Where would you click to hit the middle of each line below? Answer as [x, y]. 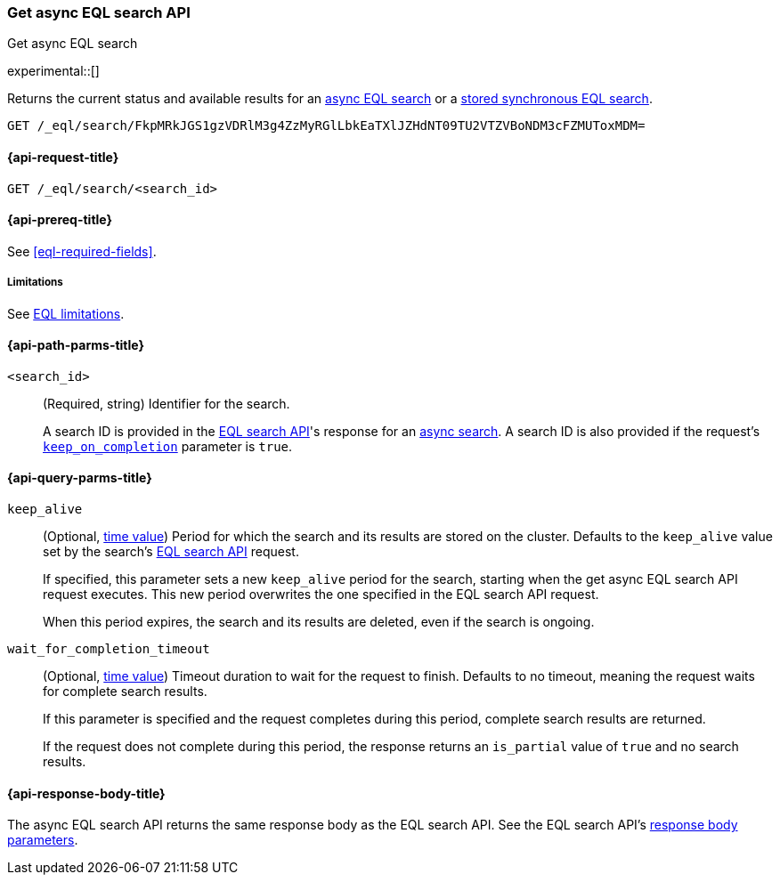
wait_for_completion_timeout [109, 649]
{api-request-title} [63, 157]
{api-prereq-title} [60, 220]
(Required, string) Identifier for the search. [167, 403]
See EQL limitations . [66, 313]
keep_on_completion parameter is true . [168, 446]
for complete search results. [125, 692]
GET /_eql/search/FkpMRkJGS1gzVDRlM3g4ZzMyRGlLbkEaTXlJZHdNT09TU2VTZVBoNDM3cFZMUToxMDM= [326, 126]
